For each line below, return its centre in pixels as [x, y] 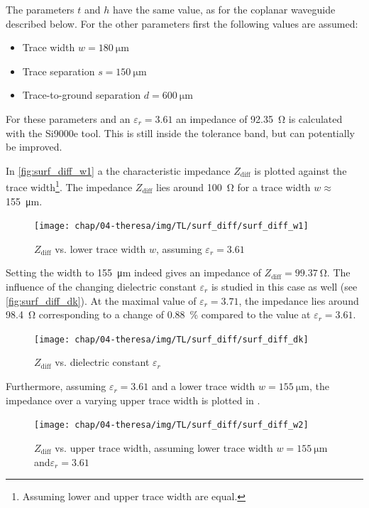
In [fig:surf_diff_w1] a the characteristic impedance [118, 170]
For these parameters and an [68, 118]
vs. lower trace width [100, 248]
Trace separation [59, 71]
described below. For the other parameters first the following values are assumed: [182, 23]
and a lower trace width [203, 386]
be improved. [34, 147]
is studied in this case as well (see [284, 287]
